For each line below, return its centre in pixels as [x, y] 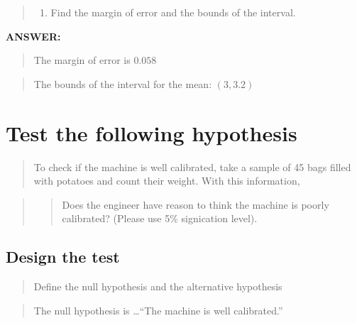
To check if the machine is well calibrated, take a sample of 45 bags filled [192, 166]
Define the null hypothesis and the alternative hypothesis [158, 286]
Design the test [63, 257]
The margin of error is [82, 60]
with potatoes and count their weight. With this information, [167, 181]
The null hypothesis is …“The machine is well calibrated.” [158, 310]
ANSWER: [33, 36]
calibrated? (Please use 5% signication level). [160, 218]
